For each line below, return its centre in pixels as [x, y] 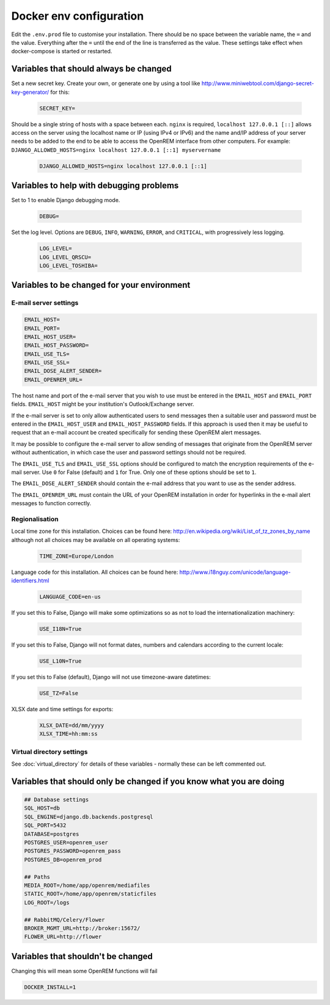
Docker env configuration [78, 16]
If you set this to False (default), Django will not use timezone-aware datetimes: [111, 677]
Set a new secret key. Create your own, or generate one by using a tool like [106, 83]
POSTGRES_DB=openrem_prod [63, 860]
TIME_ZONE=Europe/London [77, 556]
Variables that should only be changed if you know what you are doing [148, 781]
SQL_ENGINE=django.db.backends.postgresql [89, 817]
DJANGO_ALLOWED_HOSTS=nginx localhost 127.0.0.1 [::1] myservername [116, 150]
